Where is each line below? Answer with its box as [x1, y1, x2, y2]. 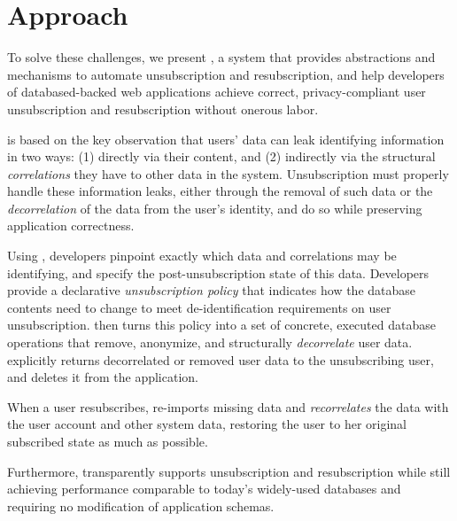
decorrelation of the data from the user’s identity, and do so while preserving [7, 198, 422, 217]
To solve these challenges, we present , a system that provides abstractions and [7, 48, 436, 66]
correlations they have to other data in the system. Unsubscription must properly [7, 164, 449, 183]
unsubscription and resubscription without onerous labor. [7, 99, 319, 118]
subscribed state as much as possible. [7, 432, 208, 450]
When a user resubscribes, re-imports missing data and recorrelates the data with [7, 397, 449, 416]
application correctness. [7, 216, 135, 235]
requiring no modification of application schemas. [7, 496, 275, 515]
